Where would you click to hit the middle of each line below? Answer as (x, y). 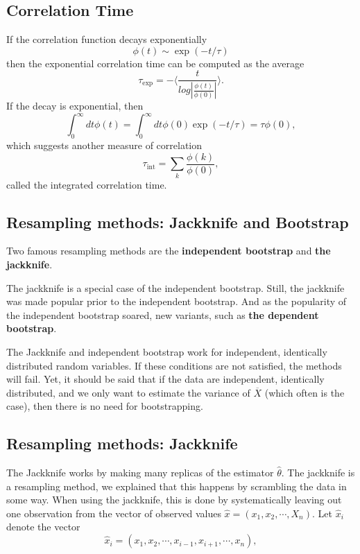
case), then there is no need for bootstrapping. (105, 406)
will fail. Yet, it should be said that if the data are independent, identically (165, 379)
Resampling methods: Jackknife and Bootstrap (178, 222)
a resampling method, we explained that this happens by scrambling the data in (177, 486)
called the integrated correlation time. (87, 184)
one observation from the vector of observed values (114, 513)
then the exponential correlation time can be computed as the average (155, 63)
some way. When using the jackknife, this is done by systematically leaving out (174, 500)
